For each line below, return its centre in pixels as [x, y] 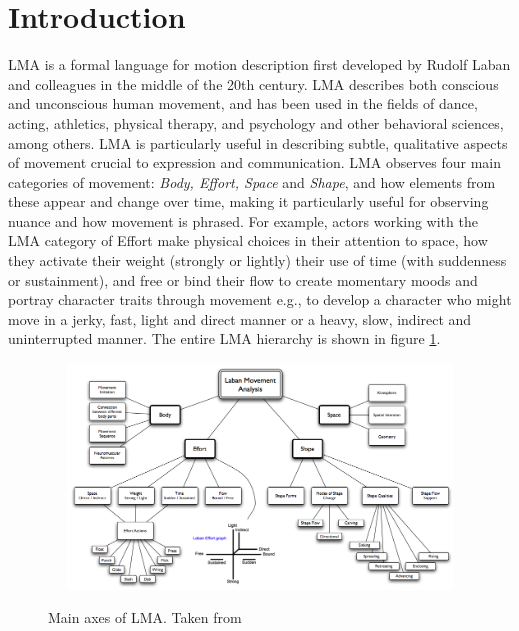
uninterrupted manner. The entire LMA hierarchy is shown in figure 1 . [224, 338]
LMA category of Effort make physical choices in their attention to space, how [248, 240]
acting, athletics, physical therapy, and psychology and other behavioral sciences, [256, 122]
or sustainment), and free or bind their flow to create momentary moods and [243, 279]
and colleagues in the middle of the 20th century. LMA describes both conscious [253, 83]
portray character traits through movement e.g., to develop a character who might [260, 299]
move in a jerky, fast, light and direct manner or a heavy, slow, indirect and [240, 318]
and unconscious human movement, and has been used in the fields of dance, [243, 103]
